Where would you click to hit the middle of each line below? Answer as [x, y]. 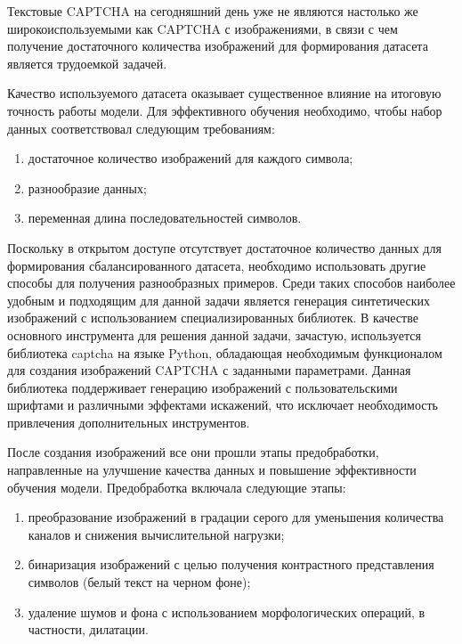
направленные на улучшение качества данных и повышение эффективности [212, 470]
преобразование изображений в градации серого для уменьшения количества [236, 517]
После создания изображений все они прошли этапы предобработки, [193, 452]
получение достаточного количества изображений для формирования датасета [218, 46]
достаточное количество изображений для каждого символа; [190, 158]
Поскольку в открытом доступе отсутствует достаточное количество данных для [224, 247]
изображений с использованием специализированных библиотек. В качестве [213, 318]
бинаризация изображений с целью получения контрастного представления [231, 564]
